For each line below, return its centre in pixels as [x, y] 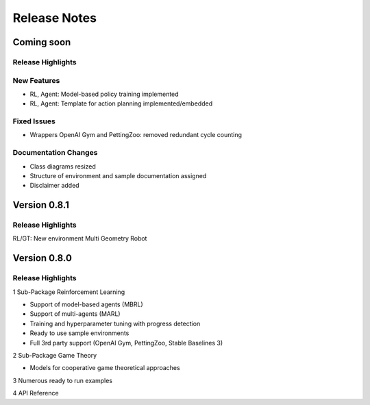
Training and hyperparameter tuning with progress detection [115, 323]
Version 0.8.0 [42, 258]
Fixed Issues [34, 121]
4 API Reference [36, 393]
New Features [36, 80]
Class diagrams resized [63, 166]
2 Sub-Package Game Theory [55, 355]
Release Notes [55, 18]
